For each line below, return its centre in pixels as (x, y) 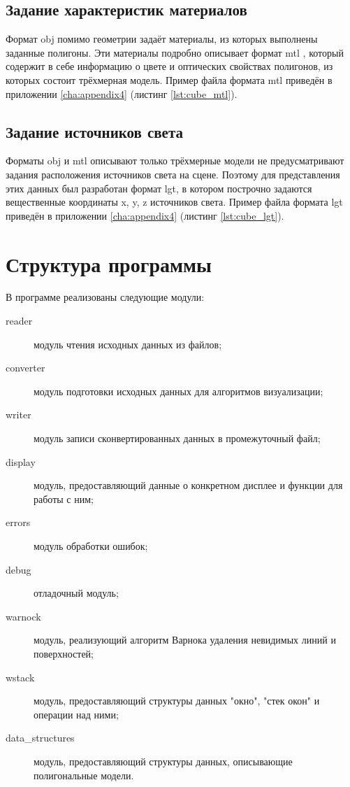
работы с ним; (64, 498)
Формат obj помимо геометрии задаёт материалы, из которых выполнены (162, 39)
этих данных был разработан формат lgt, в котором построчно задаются (159, 188)
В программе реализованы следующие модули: (105, 297)
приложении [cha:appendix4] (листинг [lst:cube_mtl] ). (122, 93)
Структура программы (109, 263)
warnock (23, 616)
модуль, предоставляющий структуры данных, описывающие (163, 761)
